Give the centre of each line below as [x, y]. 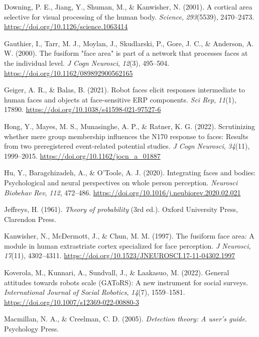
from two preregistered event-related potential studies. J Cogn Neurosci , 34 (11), [127, 146]
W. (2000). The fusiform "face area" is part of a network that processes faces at [126, 53]
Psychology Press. [32, 329]
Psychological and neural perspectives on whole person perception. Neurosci [121, 182]
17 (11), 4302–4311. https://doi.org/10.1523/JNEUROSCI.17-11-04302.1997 [120, 255]
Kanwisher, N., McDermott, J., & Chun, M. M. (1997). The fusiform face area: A [129, 236]
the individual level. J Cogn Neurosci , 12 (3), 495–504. [87, 63]
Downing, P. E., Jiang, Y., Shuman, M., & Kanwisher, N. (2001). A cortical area [128, 7]
